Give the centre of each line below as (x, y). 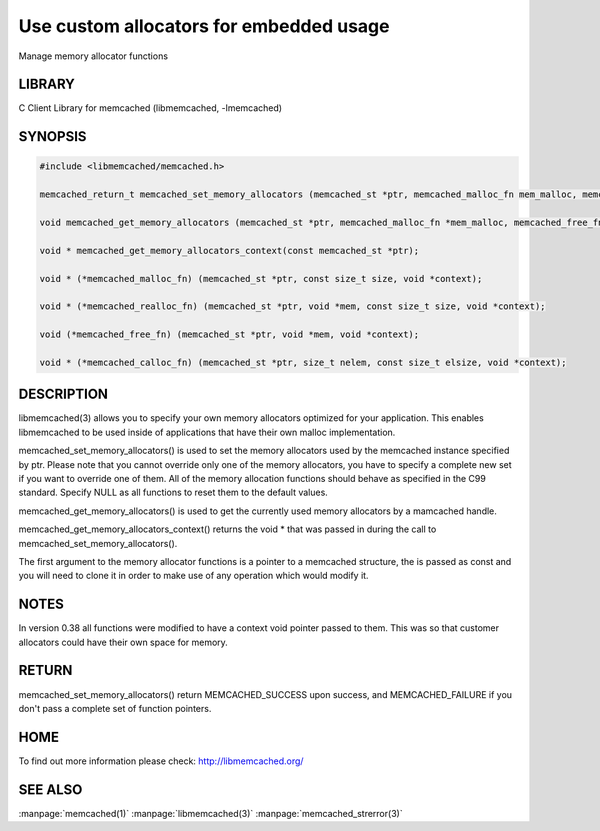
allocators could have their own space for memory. (123, 642)
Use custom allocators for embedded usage (204, 26)
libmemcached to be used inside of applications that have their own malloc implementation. (207, 432)
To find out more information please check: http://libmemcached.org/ (161, 761)
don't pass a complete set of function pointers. (115, 708)
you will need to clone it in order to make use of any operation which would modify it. (193, 576)
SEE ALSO (50, 789)
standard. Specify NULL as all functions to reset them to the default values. (173, 492)
